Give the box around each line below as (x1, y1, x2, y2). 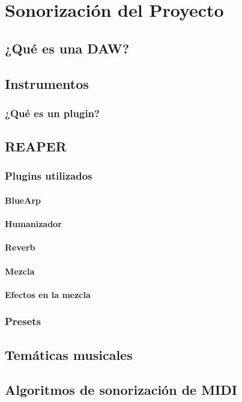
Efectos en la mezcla (5, 288, 91, 300)
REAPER (5, 137, 67, 156)
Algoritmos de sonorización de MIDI (5, 380, 237, 399)
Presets (5, 314, 41, 329)
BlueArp (5, 194, 41, 206)
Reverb (5, 241, 35, 254)
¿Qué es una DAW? (5, 38, 130, 57)
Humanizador (5, 218, 62, 230)
